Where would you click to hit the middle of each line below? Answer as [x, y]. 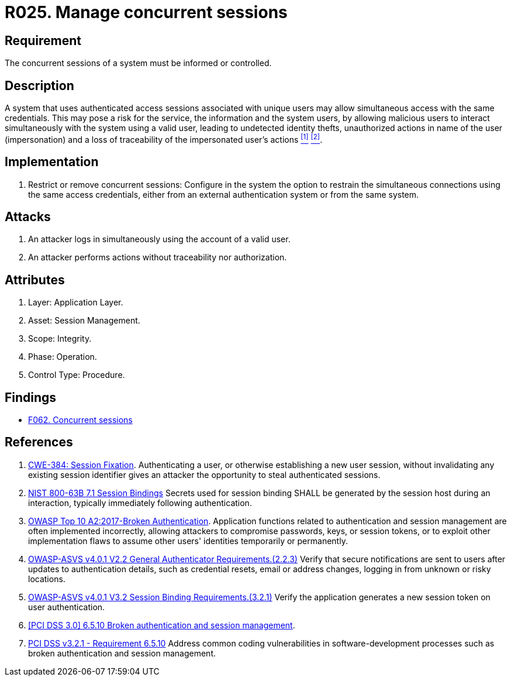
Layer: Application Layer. [76, 302]
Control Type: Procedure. [77, 375]
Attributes [35, 280]
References [39, 442]
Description [39, 85]
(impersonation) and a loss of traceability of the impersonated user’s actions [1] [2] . [164, 139]
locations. [47, 579]
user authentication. [67, 607]
